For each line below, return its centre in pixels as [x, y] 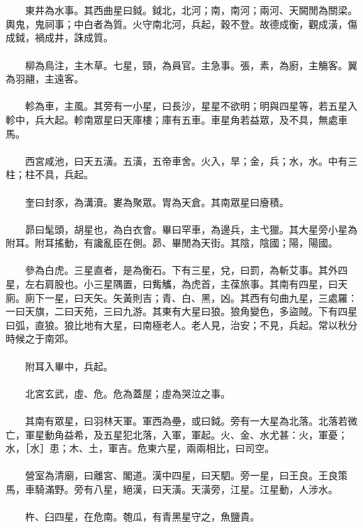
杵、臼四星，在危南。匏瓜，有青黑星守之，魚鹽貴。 [142, 516]
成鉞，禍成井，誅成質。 [59, 37]
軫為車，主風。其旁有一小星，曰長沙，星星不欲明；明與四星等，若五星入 [191, 106]
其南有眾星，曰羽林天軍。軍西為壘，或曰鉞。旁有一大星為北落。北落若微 [191, 420]
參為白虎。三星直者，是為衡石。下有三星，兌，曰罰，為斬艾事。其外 [181, 270]
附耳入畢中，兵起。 [69, 366]
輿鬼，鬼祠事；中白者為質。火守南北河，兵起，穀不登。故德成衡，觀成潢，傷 [181, 23]
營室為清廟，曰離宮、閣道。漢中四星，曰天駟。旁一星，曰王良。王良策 [186, 475]
